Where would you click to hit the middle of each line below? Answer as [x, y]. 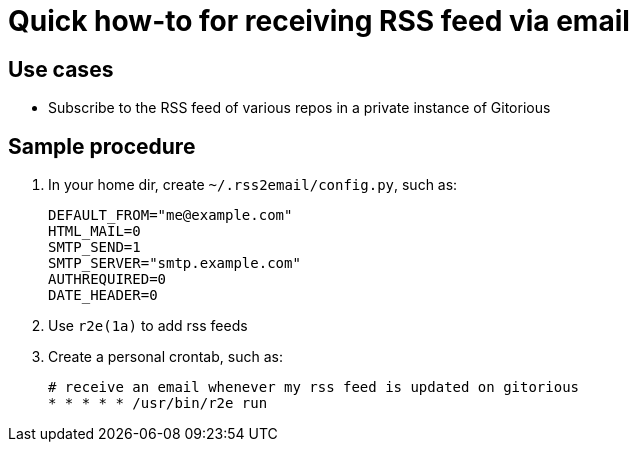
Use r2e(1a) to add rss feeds [148, 326]
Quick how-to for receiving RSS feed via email [319, 21]
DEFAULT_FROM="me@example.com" [170, 215]
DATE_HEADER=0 [103, 295]
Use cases [61, 69]
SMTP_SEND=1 [94, 247]
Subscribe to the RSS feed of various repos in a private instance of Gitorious [299, 108]
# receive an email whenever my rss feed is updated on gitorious [314, 387]
